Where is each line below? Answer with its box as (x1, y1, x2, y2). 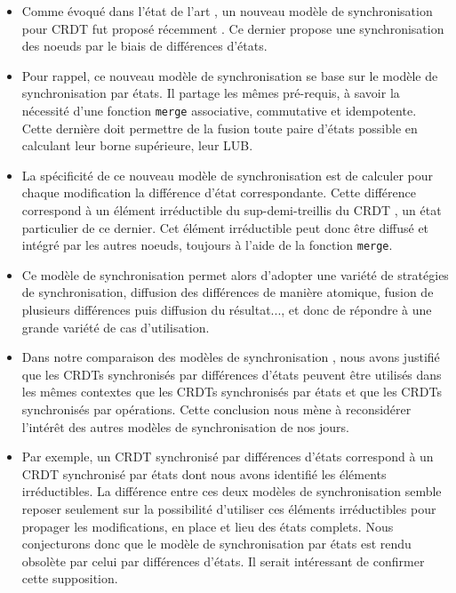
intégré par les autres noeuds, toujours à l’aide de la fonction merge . (21, 236, 393, 254)
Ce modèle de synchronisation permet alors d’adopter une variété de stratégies (21, 265, 449, 284)
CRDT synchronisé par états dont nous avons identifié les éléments (21, 464, 387, 483)
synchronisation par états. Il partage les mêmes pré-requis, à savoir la (21, 84, 400, 102)
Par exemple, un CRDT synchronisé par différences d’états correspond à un (21, 447, 434, 466)
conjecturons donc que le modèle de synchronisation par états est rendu (21, 534, 412, 553)
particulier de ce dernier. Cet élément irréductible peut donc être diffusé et (21, 218, 429, 236)
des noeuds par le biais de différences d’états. (21, 36, 268, 55)
